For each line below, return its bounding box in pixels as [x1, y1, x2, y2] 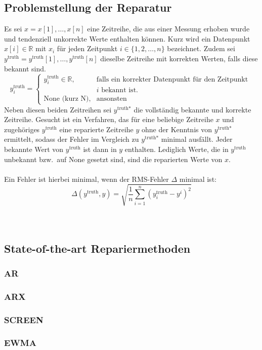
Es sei [4, 23, 22, 34]
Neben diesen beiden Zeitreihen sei [4, 104, 112, 114]
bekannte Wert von [4, 144, 64, 154]
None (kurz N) [43, 95, 89, 103]
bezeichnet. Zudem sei [167, 43, 235, 54]
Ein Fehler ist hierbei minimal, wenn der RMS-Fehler [4, 173, 169, 184]
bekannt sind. [4, 63, 46, 73]
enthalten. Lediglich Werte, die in [124, 144, 229, 154]
